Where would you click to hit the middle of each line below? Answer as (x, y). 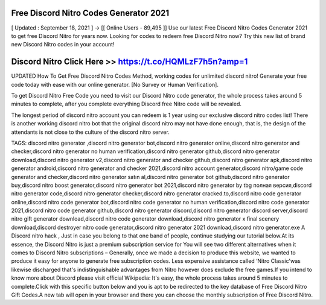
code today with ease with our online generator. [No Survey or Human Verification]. (115, 84)
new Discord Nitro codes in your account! (63, 45)
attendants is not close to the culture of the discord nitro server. (91, 132)
